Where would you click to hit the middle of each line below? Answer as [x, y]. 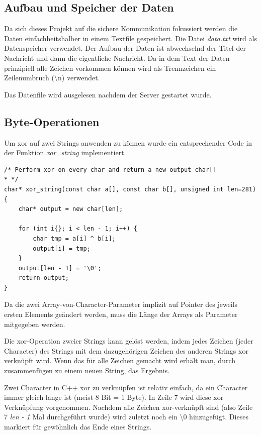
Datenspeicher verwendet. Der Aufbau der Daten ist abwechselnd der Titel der [125, 48]
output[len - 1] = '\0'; [60, 268]
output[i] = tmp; [62, 248]
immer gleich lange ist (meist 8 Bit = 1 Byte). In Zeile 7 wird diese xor [114, 397]
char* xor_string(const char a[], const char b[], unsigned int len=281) [130, 189]
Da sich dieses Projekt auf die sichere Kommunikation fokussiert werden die [121, 28]
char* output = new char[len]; [71, 209]
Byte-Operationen [52, 121]
